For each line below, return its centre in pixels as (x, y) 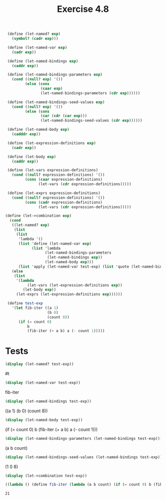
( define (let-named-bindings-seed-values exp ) (56, 102)
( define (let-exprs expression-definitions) (54, 193)
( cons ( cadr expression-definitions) (64, 202)
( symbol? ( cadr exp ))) (35, 39)
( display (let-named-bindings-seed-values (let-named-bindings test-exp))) (85, 457)
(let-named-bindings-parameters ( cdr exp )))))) (90, 93)
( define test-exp (25, 303)
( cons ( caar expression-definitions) (64, 180)
